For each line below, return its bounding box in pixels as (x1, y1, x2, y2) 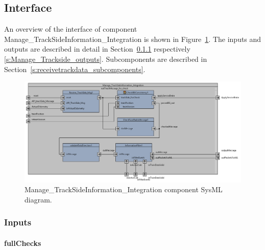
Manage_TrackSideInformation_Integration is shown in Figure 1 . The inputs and (4, 33, 261, 44)
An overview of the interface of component (4, 24, 137, 34)
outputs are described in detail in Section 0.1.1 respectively (4, 43, 190, 54)
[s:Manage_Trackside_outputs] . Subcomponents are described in (4, 53, 207, 64)
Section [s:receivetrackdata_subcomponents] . (4, 63, 146, 74)
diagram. (25, 194, 52, 204)
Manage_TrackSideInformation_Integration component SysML (25, 184, 223, 195)
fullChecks (4, 237, 41, 248)
